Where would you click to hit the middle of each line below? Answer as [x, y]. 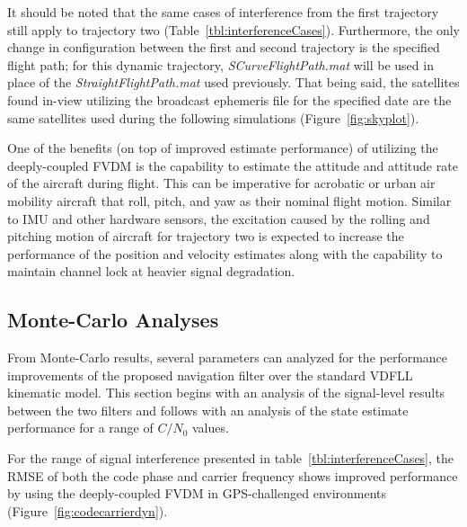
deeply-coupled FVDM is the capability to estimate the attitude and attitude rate [233, 165]
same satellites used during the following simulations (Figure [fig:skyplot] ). [213, 117]
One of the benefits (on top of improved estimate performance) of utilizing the [223, 148]
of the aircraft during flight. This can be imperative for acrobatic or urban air [221, 183]
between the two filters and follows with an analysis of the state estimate [208, 410]
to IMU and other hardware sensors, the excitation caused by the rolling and [219, 218]
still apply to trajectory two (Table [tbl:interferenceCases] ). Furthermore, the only [233, 29]
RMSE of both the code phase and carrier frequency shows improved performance [233, 475]
